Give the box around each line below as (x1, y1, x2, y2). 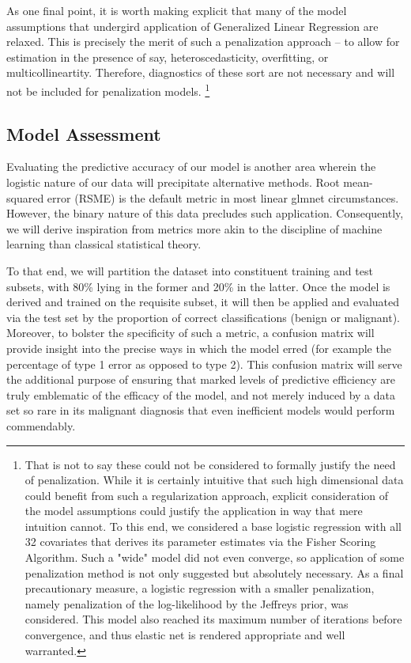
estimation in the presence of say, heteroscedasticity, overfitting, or (6, 48, 329, 65)
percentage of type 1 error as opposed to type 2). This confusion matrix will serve (6, 355, 402, 372)
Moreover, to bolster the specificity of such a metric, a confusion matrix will (6, 324, 375, 341)
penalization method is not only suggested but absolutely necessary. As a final (25, 564, 404, 581)
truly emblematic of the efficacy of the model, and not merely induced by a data (6, 386, 396, 403)
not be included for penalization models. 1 (6, 80, 210, 99)
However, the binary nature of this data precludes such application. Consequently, (6, 205, 404, 222)
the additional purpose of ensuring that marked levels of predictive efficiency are (6, 371, 395, 388)
